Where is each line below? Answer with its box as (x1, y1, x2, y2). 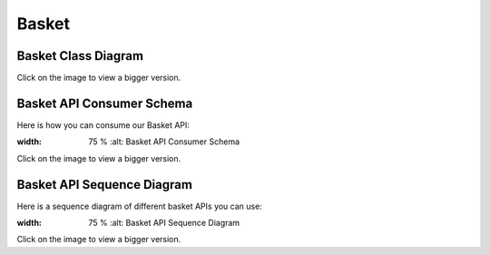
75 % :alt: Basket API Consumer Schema (88, 136, 240, 147)
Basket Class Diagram (16, 48, 144, 64)
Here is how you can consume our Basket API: (16, 119, 191, 131)
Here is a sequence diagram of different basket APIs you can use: (16, 201, 262, 211)
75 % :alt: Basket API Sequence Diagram (88, 218, 240, 229)
